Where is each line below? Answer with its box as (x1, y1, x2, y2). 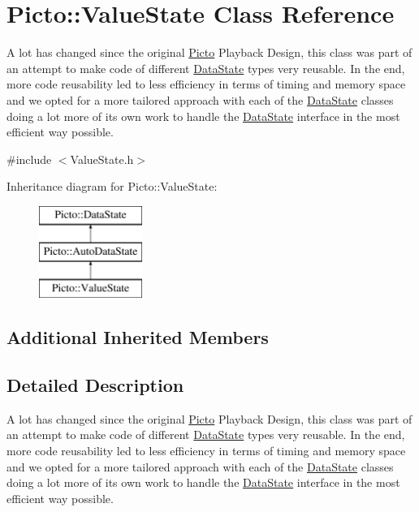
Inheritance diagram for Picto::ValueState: (6, 178, 218, 195)
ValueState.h (70, 150, 134, 167)
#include (6, 150, 52, 167)
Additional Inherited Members (6, 325, 269, 350)
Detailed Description (6, 372, 184, 398)
